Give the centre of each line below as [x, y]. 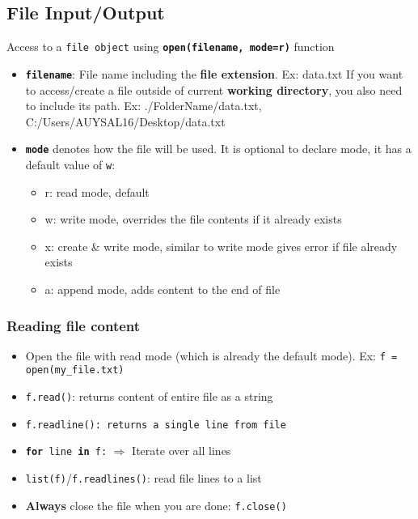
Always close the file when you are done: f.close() [156, 505]
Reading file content [74, 325]
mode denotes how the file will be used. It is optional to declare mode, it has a [218, 149]
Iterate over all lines [182, 451]
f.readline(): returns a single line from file [156, 425]
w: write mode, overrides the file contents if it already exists [193, 219]
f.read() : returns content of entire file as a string [149, 396]
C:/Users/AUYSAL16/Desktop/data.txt [125, 121]
